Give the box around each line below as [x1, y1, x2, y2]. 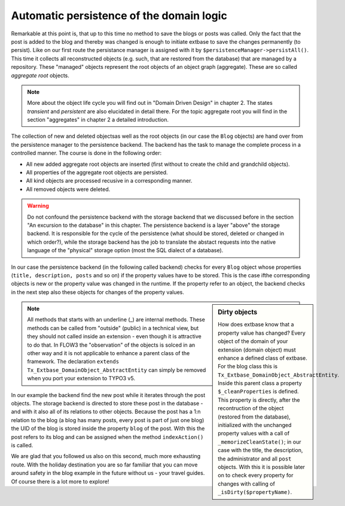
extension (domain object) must [218, 346, 296, 353]
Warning [27, 202, 49, 210]
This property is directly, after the [218, 396, 300, 404]
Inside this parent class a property [218, 380, 302, 387]
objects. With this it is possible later [218, 463, 305, 470]
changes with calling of [218, 480, 275, 487]
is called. [11, 441, 33, 449]
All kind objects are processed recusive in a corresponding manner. [26, 177, 193, 184]
